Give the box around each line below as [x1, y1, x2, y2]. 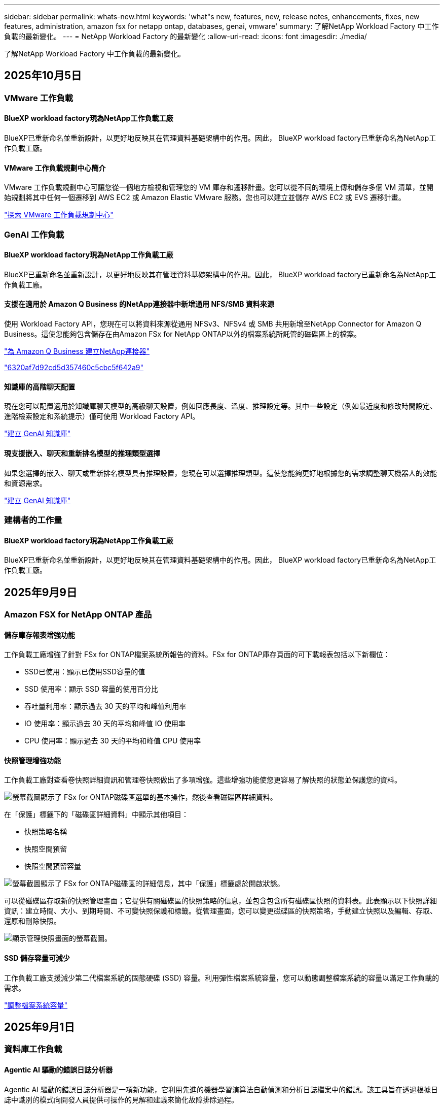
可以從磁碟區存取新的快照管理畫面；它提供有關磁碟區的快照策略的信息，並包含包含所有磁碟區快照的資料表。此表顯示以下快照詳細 [4, 896, 437, 905]
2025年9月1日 [4, 1021, 75, 1034]
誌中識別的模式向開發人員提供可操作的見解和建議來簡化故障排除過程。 [4, 1095, 238, 1104]
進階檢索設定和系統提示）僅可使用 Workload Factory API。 [4, 412, 200, 421]
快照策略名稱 [24, 827, 67, 836]
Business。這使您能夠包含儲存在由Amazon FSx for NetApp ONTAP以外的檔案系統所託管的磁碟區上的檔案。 [4, 330, 361, 339]
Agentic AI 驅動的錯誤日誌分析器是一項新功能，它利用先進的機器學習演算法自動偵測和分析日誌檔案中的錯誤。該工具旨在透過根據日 [4, 1085, 438, 1094]
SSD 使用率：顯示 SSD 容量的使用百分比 [24, 685, 158, 694]
